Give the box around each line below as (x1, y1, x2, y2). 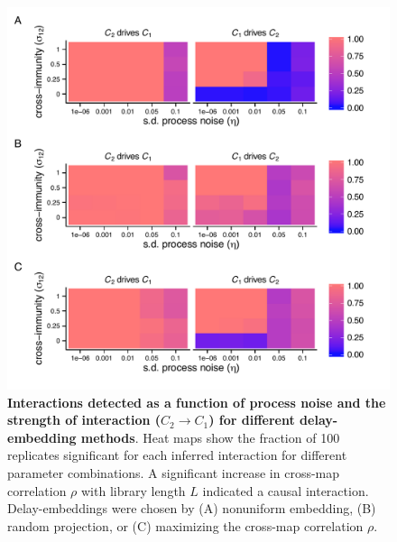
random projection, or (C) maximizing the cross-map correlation (7, 516, 364, 535)
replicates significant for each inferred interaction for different (7, 446, 347, 464)
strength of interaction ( (7, 410, 162, 429)
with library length (81, 481, 186, 500)
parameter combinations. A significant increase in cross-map (7, 463, 340, 482)
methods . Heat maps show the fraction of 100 (80, 427, 340, 446)
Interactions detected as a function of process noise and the (7, 392, 386, 411)
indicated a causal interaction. (202, 481, 369, 500)
